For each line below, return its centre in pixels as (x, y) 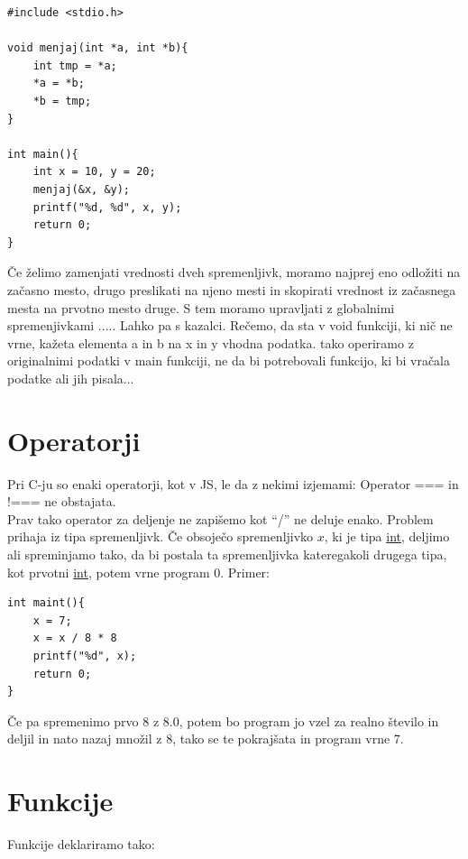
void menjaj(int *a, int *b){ (98, 48)
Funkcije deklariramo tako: (81, 844)
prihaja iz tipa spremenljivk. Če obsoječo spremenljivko (161, 536)
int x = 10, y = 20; (94, 172)
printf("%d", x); (85, 656)
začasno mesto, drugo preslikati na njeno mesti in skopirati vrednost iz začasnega (232, 289)
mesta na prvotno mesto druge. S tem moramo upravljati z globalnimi (201, 307)
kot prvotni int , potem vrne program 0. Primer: (138, 572)
